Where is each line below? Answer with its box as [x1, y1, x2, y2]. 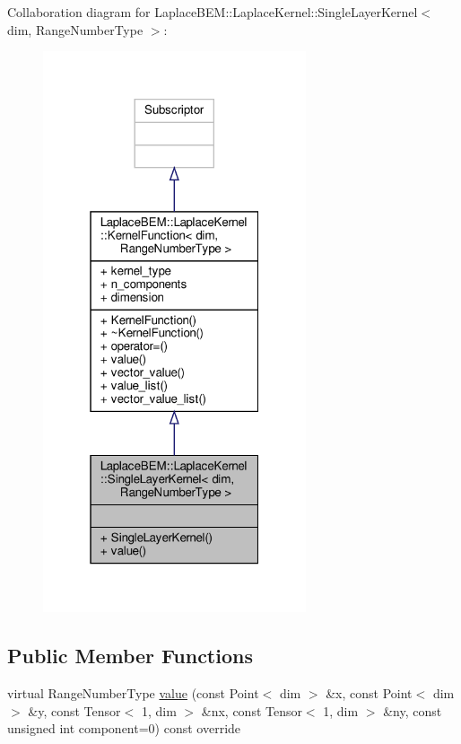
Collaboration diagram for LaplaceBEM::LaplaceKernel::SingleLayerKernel [7, 3, 418, 21]
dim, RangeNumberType [7, 20, 144, 39]
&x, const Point [326, 683, 413, 702]
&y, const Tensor [28, 701, 121, 720]
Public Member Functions [7, 642, 253, 670]
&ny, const [383, 701, 442, 720]
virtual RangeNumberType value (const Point [7, 683, 259, 702]
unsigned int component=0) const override [7, 719, 241, 738]
